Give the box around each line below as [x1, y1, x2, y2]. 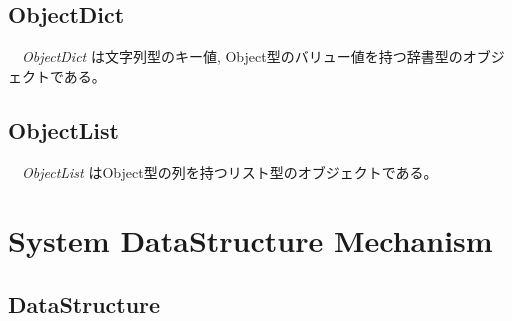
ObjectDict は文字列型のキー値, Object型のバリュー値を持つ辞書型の [22, 46, 463, 67]
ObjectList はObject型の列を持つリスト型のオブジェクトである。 [22, 161, 438, 182]
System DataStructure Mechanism [8, 220, 493, 261]
